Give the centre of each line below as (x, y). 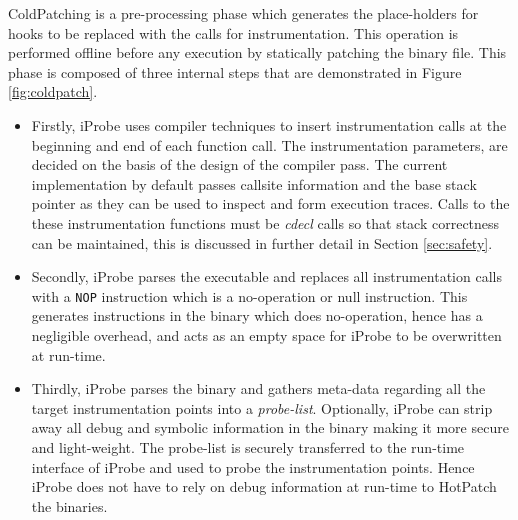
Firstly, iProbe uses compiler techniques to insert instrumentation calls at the (269, 124)
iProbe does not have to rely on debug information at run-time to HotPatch (264, 486)
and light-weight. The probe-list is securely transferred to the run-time (248, 446)
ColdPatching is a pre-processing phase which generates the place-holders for (243, 13)
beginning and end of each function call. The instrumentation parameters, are (269, 144)
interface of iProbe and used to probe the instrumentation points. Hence (253, 466)
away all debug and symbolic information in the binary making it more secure (270, 427)
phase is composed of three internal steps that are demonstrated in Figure (235, 71)
